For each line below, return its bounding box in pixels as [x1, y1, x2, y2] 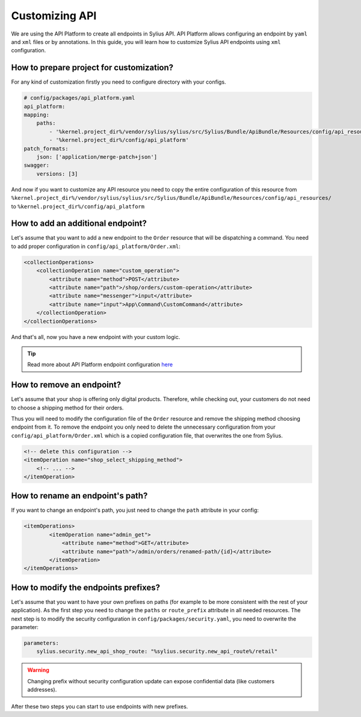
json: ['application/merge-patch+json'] [36, 154, 158, 160]
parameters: [23, 640, 60, 647]
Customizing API [11, 9, 97, 22]
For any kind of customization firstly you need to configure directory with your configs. [11, 78, 226, 85]
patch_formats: [23, 145, 69, 152]
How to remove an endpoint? [11, 380, 122, 390]
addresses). [27, 686, 57, 694]
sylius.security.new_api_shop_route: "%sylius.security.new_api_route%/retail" [36, 648, 278, 655]
